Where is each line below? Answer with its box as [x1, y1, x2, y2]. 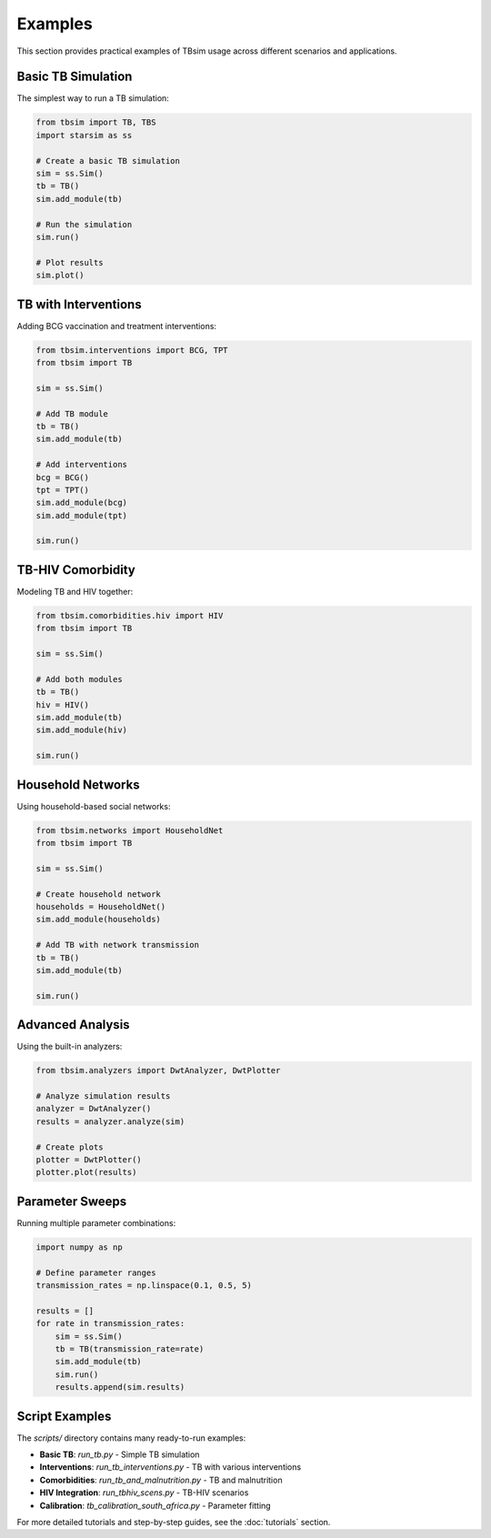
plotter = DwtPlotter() [35, 1155, 143, 1165]
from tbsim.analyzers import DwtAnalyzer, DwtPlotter [35, 1065, 281, 1076]
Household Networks [16, 777, 140, 792]
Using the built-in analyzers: [16, 1041, 123, 1052]
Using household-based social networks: [16, 800, 171, 811]
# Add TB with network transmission [35, 940, 200, 950]
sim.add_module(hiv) [35, 725, 127, 736]
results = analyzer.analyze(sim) [35, 1116, 185, 1127]
